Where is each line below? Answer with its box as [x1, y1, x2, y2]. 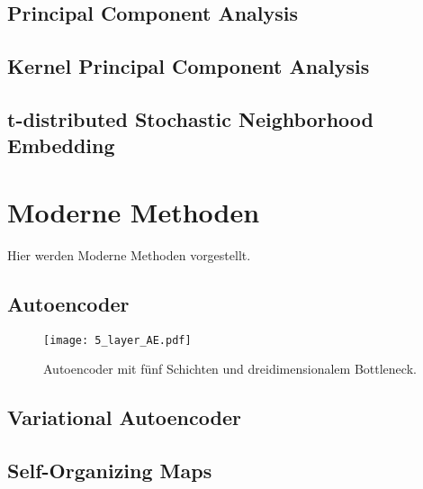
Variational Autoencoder [7, 403, 241, 431]
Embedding [7, 131, 115, 159]
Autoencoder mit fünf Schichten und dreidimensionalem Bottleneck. [43, 359, 417, 378]
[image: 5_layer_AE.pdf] [43, 333, 192, 347]
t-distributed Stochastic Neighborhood [7, 104, 373, 132]
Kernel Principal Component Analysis [7, 52, 370, 80]
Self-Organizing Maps [7, 457, 212, 484]
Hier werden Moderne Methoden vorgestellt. [7, 245, 251, 264]
